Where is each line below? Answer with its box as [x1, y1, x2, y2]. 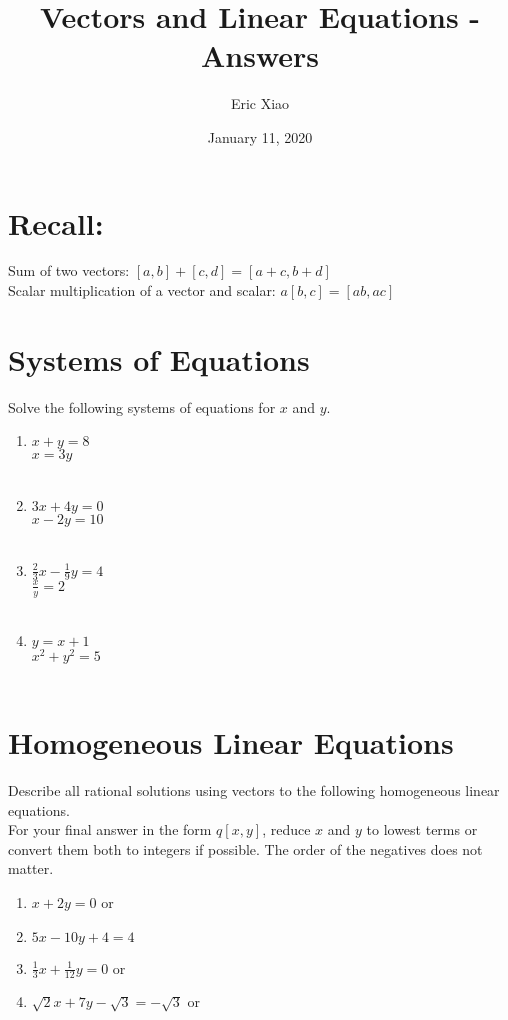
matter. [8, 858, 54, 879]
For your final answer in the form [8, 819, 212, 840]
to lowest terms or [366, 819, 478, 840]
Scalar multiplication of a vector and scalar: [8, 280, 276, 301]
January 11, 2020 [207, 126, 313, 147]
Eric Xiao [230, 93, 290, 114]
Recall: [8, 202, 104, 243]
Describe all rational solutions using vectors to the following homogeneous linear [8, 780, 500, 801]
